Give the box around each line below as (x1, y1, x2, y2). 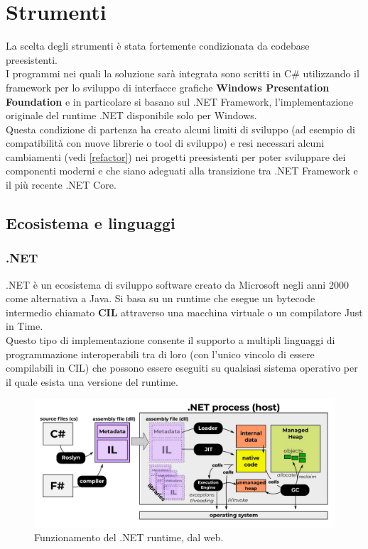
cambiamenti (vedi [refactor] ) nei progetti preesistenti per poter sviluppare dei (6, 149, 346, 164)
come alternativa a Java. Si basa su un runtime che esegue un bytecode (6, 291, 315, 306)
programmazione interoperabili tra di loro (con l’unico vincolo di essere (6, 346, 315, 361)
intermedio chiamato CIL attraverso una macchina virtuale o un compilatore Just (6, 304, 363, 319)
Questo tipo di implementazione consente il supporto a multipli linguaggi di (6, 333, 335, 348)
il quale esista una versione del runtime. (6, 374, 178, 389)
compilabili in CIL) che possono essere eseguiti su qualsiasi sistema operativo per (6, 360, 358, 375)
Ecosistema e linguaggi (6, 212, 175, 234)
